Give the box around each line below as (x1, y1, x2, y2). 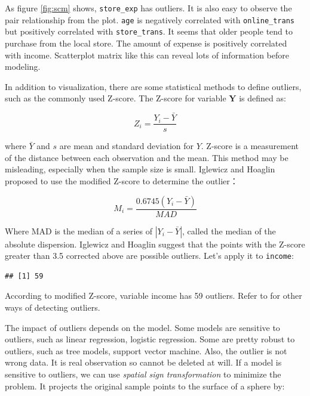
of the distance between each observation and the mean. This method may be (5, 151, 288, 163)
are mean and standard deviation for (59, 140, 194, 152)
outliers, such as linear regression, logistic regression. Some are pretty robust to (5, 333, 295, 345)
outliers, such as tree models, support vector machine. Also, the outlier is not (5, 344, 287, 357)
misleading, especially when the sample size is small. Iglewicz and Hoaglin (5, 163, 275, 175)
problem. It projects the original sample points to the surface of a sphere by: (5, 379, 285, 392)
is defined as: (239, 92, 286, 104)
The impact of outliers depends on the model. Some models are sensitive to (5, 321, 280, 333)
